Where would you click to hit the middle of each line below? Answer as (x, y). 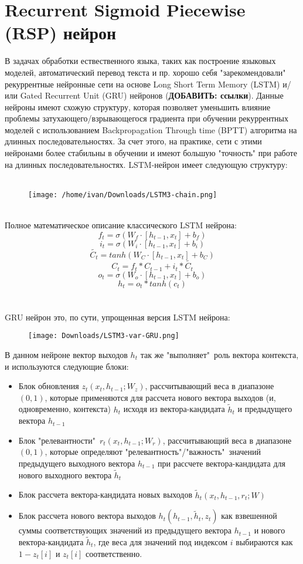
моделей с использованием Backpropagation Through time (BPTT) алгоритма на (151, 129)
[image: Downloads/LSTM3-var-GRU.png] (104, 336)
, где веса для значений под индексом (161, 542)
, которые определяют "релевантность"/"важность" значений (153, 452)
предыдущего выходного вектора (77, 463)
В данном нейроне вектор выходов (66, 355)
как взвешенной (249, 516)
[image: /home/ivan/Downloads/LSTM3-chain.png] (123, 195)
